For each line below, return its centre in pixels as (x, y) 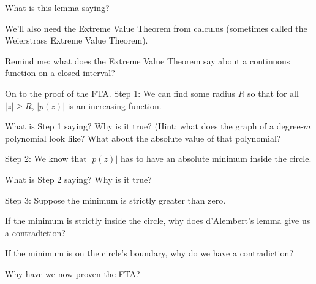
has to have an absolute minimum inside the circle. (216, 159)
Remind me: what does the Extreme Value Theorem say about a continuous (148, 60)
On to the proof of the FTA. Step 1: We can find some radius (120, 93)
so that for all (273, 93)
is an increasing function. (115, 105)
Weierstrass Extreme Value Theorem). (77, 40)
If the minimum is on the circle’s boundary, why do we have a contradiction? (149, 253)
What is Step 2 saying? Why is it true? (78, 179)
